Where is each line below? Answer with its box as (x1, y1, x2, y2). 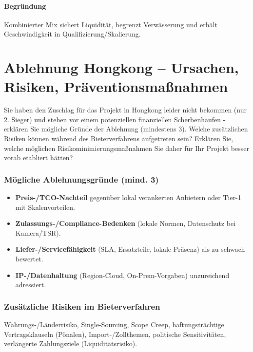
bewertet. (15, 254, 43, 264)
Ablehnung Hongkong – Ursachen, (4, 57, 239, 77)
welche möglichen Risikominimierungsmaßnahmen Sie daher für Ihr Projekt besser (4, 143, 249, 153)
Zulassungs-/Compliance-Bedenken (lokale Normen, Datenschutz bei (15, 218, 236, 228)
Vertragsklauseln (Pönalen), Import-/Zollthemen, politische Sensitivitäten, (4, 329, 226, 339)
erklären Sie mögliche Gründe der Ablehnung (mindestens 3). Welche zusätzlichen (4, 124, 248, 134)
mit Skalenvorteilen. (15, 202, 75, 212)
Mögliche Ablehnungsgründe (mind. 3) (4, 173, 159, 185)
